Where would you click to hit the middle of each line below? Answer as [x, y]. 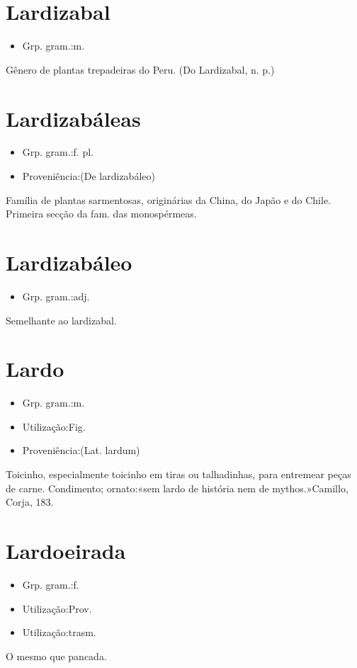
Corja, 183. [30, 502]
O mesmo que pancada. [56, 656]
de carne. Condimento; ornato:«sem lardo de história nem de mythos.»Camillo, [177, 488]
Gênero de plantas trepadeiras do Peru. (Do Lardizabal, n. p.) [140, 69]
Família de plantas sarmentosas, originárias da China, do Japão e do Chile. [169, 199]
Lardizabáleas [73, 118]
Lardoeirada [66, 550]
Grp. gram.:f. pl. [58, 152]
